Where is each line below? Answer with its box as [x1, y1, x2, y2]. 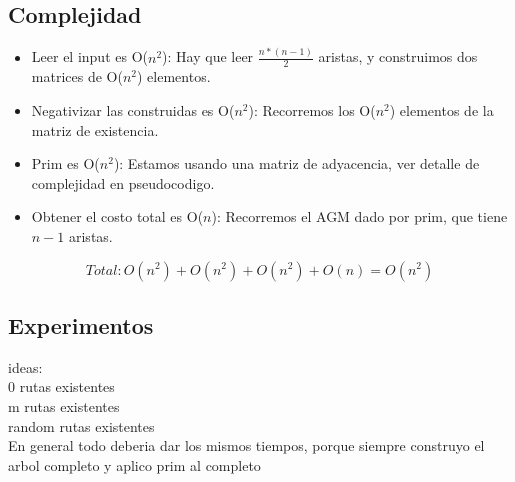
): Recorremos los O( [248, 100, 376, 120]
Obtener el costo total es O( [31, 206, 204, 227]
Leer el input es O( [31, 46, 148, 67]
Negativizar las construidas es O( [31, 100, 235, 120]
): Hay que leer [162, 46, 254, 67]
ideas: [8, 356, 43, 377]
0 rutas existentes [8, 376, 115, 397]
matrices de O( [31, 66, 123, 87]
